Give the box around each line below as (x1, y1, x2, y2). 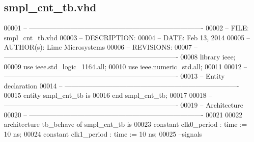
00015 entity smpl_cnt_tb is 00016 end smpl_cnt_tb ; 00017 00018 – (4, 90, 212, 100)
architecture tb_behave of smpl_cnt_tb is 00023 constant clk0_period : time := (4, 119, 247, 129)
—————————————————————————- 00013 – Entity (4, 71, 225, 81)
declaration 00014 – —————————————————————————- (4, 80, 239, 90)
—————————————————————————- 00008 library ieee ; (4, 51, 236, 61)
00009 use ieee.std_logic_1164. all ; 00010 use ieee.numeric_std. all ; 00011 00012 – (4, 61, 248, 71)
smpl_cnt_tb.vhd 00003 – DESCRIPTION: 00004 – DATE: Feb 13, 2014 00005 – (4, 32, 250, 42)
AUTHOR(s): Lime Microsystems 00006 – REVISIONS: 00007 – (4, 42, 198, 52)
